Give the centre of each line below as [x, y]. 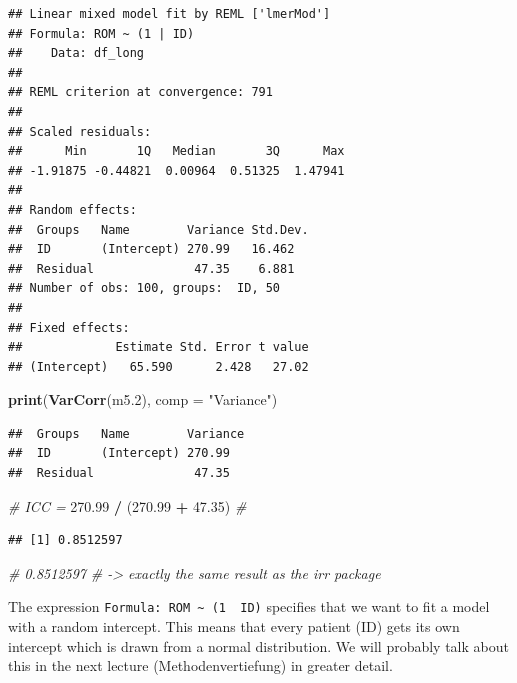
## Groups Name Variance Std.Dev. [158, 229]
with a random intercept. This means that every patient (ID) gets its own [234, 626]
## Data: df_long [76, 53]
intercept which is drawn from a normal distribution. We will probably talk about [258, 645]
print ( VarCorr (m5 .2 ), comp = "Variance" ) [143, 399]
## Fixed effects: [69, 327]
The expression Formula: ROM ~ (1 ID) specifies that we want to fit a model [249, 606]
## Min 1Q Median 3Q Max [176, 151]
